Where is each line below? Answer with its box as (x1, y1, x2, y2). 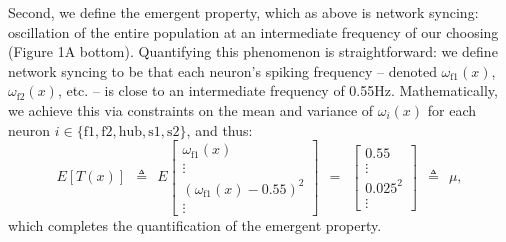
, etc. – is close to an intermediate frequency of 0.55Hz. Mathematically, (57, 80, 498, 101)
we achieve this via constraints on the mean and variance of (8, 99, 374, 120)
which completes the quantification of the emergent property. (8, 214, 382, 235)
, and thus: (186, 119, 253, 140)
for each (427, 99, 477, 120)
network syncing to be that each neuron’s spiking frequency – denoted (8, 60, 437, 81)
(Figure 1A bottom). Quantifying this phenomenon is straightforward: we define (8, 41, 498, 62)
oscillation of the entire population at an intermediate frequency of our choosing (8, 21, 499, 42)
